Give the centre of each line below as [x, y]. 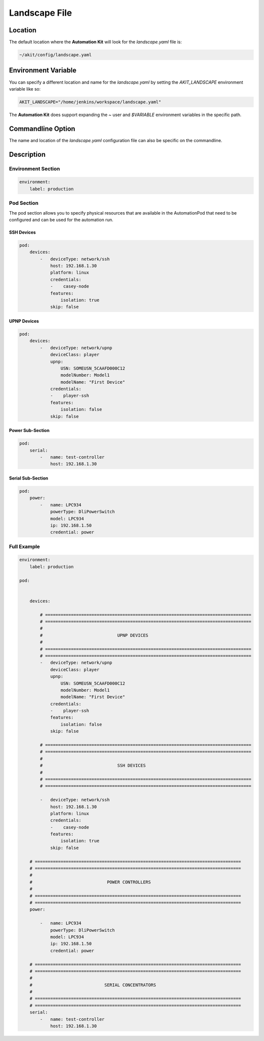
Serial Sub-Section [29, 478]
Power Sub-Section [29, 431]
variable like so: [25, 89]
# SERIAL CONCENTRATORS [93, 985]
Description [27, 154]
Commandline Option [42, 129]
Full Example [24, 546]
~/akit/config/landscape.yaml [55, 55]
